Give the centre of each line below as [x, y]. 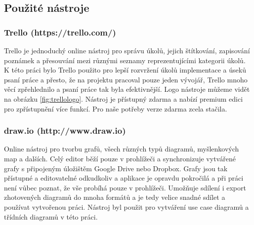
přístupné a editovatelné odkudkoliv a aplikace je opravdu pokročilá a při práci [124, 178]
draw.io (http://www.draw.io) [65, 131]
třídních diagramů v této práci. [51, 216]
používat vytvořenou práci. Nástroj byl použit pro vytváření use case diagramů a [127, 206]
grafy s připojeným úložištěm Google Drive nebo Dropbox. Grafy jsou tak [116, 168]
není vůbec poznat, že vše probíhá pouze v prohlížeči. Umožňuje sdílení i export [125, 187]
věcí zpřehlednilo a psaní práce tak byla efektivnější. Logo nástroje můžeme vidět [127, 89]
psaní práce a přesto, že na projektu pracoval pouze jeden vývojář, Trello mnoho [126, 79]
